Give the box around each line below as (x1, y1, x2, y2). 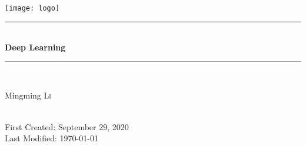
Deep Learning (5, 41, 66, 53)
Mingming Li (5, 89, 51, 101)
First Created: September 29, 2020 (5, 120, 129, 133)
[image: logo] (5, 4, 60, 12)
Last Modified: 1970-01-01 (5, 132, 98, 144)
